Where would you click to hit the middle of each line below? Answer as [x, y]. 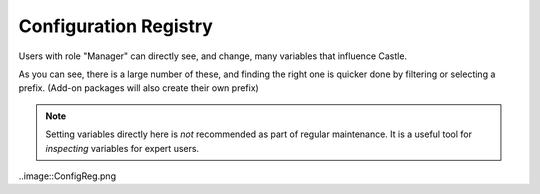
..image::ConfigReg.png [67, 176]
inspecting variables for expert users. [122, 148]
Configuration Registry [116, 26]
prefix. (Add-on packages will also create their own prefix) [138, 88]
